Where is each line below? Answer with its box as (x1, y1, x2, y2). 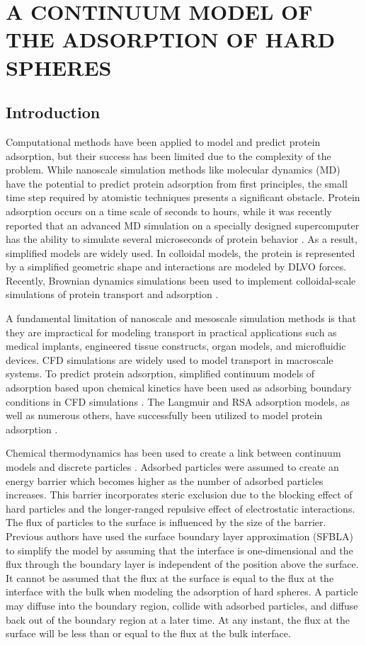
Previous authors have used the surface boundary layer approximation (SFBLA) (6, 528, 353, 543)
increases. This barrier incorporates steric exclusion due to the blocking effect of (6, 487, 353, 502)
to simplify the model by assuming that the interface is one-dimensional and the (6, 542, 353, 557)
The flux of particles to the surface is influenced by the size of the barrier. (6, 515, 326, 530)
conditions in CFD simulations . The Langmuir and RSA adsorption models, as (6, 394, 350, 409)
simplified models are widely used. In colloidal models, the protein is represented (6, 245, 355, 260)
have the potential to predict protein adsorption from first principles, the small (6, 176, 348, 190)
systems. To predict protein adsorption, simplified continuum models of (6, 366, 315, 381)
